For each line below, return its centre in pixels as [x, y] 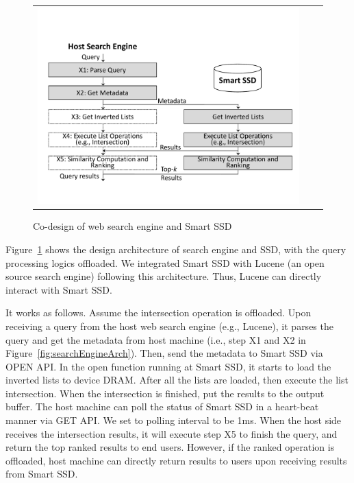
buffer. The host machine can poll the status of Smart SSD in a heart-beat [162, 407]
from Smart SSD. [42, 474]
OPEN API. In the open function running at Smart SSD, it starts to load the [168, 366]
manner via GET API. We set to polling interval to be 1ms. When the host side [174, 420]
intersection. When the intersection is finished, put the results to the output [165, 393]
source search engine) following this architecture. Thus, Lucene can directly [164, 276]
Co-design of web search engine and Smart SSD [132, 226]
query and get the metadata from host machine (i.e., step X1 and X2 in [156, 339]
